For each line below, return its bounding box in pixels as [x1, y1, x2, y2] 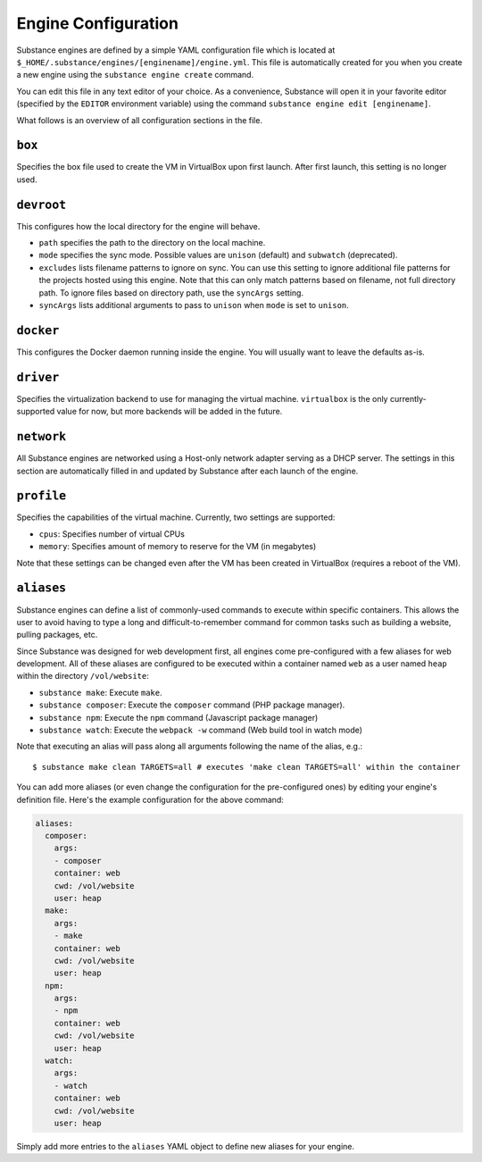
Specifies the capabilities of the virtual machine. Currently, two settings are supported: [16, 512, 336, 522]
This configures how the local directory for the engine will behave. [16, 221, 261, 231]
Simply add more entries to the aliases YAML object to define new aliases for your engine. [16, 1141, 355, 1151]
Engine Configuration [16, 13, 179, 33]
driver [16, 370, 60, 384]
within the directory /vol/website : [16, 671, 149, 681]
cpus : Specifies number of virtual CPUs [38, 528, 185, 539]
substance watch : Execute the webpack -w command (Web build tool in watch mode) [38, 724, 363, 736]
